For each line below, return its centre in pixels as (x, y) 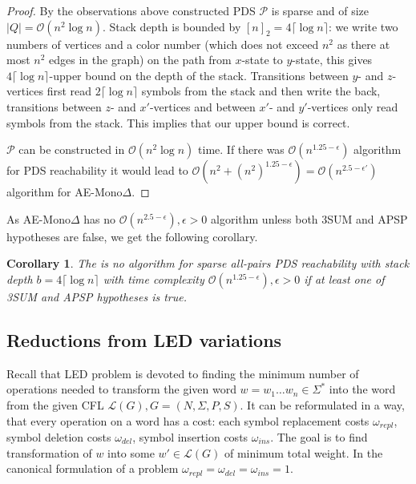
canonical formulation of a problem (93, 468)
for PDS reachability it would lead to (97, 170)
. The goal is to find (319, 436)
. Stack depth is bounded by (172, 26)
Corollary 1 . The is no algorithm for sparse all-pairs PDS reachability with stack (208, 263)
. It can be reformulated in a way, (322, 404)
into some (131, 452)
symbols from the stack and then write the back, (261, 91)
